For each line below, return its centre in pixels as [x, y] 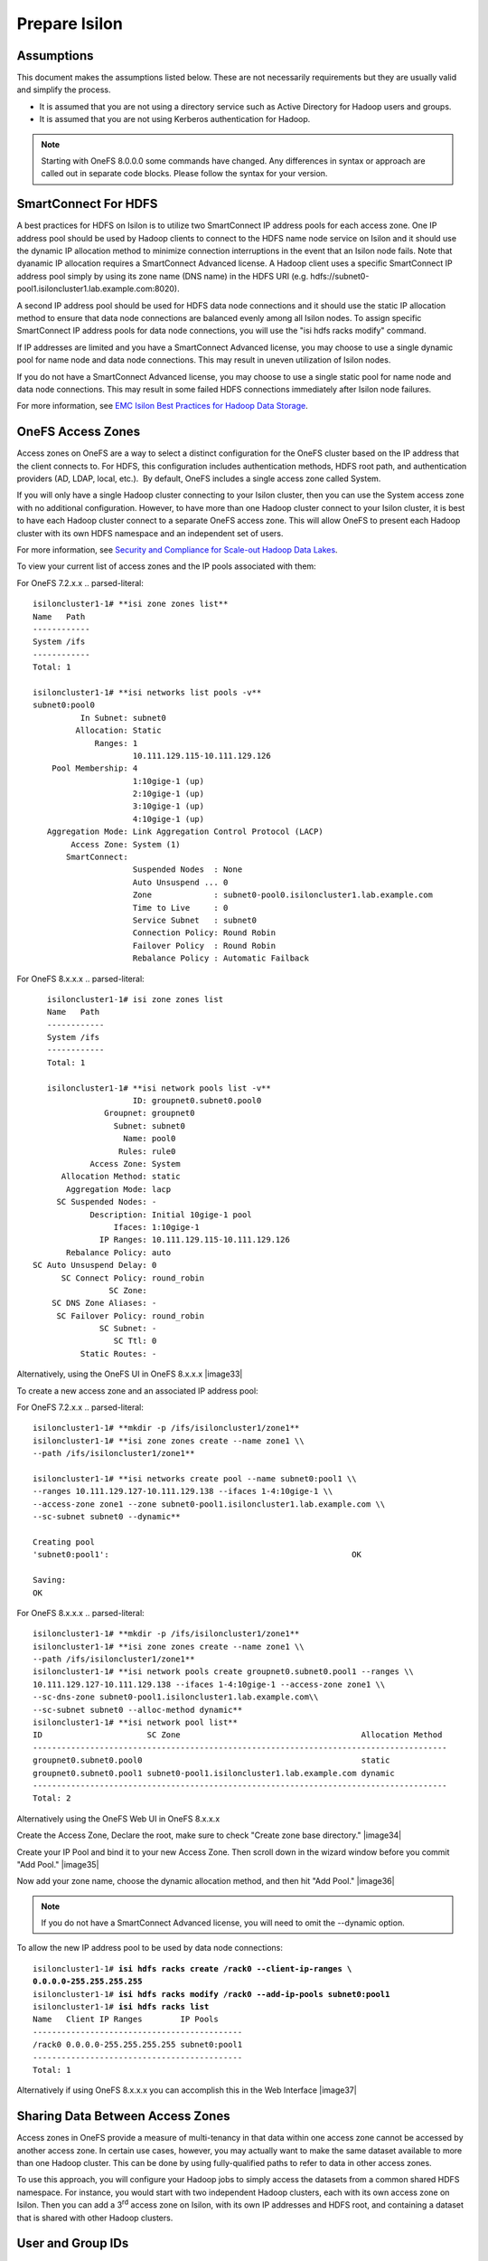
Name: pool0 [150, 1139]
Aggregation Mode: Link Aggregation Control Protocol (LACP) [185, 832]
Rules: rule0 [147, 1151]
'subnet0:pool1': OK [197, 1555]
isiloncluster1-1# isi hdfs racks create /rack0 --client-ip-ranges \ [192, 1968]
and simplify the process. [64, 90]
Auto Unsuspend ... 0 [180, 882]
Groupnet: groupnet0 [150, 1113]
